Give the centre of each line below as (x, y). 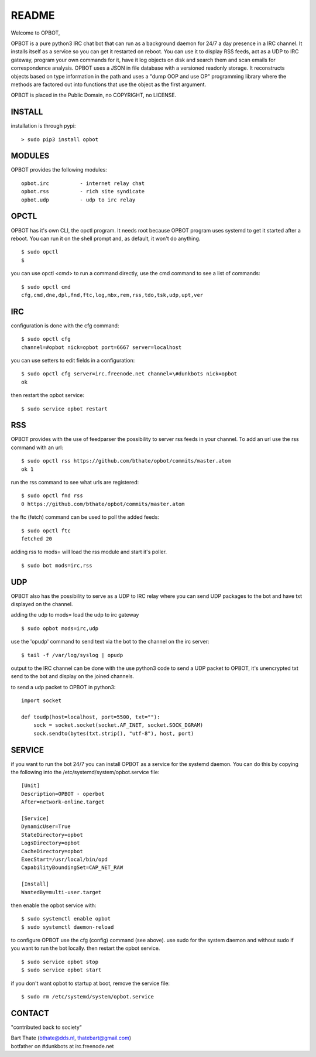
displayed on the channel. (42, 604)
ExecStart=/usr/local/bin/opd (65, 859)
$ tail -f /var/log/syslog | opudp (72, 655)
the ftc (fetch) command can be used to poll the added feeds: (85, 517)
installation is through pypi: (43, 126)
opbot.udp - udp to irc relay (78, 200)
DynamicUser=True (46, 827)
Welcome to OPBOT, (35, 33)
